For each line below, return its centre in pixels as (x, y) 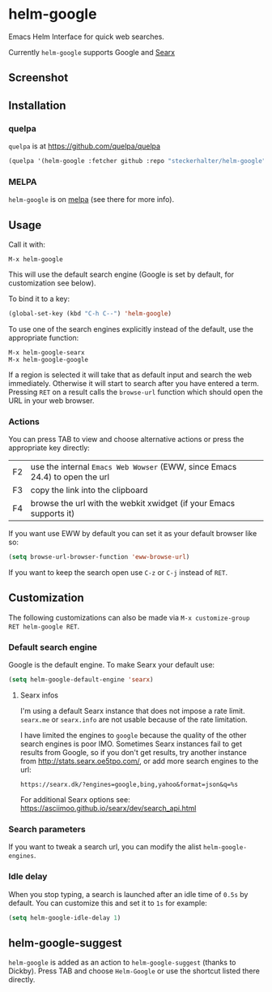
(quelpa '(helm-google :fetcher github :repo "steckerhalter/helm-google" (137, 161)
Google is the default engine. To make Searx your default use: (112, 665)
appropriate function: (44, 337)
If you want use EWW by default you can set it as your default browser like (133, 534)
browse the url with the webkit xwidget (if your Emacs (133, 504)
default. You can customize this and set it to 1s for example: (108, 903)
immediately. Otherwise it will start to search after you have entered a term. (134, 383)
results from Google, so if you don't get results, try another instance (133, 753)
